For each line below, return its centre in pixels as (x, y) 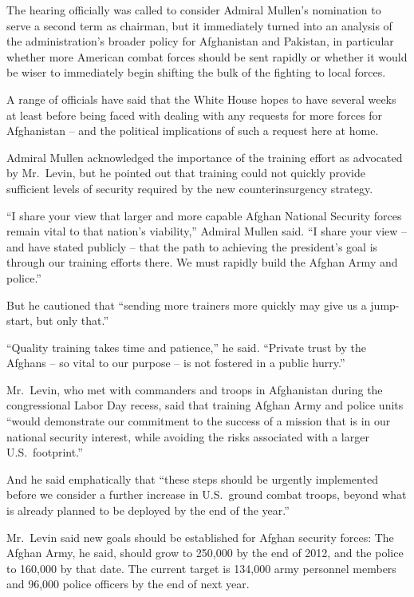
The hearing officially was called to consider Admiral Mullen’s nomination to (194, 10)
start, (20, 320)
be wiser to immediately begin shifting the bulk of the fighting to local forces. (196, 72)
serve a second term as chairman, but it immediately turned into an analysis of (199, 25)
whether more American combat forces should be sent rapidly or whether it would (207, 56)
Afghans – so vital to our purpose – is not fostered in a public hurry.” (176, 363)
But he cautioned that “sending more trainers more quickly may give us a (187, 304)
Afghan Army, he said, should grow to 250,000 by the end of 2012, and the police (205, 553)
